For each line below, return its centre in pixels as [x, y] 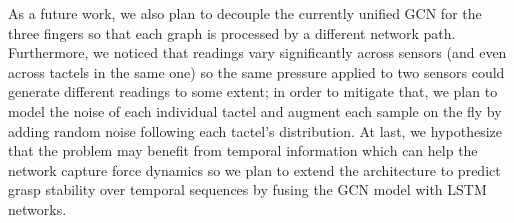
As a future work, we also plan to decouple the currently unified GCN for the [245, 13]
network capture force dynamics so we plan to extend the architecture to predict [254, 169]
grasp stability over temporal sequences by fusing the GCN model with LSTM [247, 189]
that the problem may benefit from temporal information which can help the [243, 150]
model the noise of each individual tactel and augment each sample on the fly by [255, 110]
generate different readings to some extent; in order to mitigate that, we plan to [253, 91]
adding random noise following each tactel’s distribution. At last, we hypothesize [255, 130]
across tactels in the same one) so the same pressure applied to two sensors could [256, 71]
